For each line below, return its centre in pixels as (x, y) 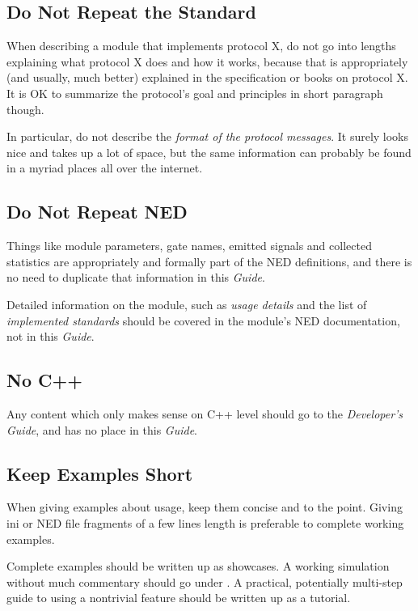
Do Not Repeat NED (97, 212)
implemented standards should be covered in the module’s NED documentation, (203, 320)
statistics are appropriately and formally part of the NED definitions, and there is (209, 261)
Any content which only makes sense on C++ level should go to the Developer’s (205, 413)
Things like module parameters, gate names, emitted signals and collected (189, 246)
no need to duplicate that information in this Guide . (136, 277)
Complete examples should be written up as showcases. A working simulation (198, 566)
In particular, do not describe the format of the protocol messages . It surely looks (208, 136)
